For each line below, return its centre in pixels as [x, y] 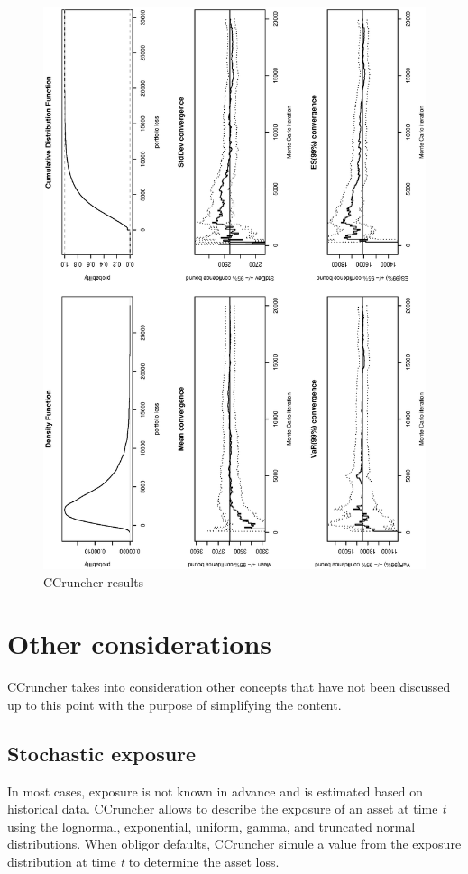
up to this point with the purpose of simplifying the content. [174, 704]
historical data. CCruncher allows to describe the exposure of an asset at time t [227, 809]
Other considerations [140, 644]
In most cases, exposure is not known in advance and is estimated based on [216, 791]
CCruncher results [94, 581]
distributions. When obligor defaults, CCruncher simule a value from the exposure [234, 844]
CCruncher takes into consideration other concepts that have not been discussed [229, 687]
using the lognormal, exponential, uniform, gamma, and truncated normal [211, 826]
